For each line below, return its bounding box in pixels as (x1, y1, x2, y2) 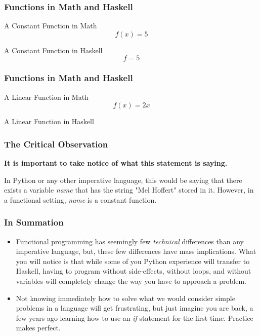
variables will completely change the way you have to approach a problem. (16, 276, 246, 286)
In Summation (4, 216, 64, 229)
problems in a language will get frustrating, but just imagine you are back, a (16, 303, 253, 313)
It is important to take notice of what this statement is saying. (4, 158, 228, 168)
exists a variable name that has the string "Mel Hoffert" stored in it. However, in (4, 184, 254, 195)
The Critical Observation (4, 137, 108, 150)
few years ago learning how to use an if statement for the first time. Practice (16, 312, 253, 323)
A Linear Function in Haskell (4, 116, 94, 127)
